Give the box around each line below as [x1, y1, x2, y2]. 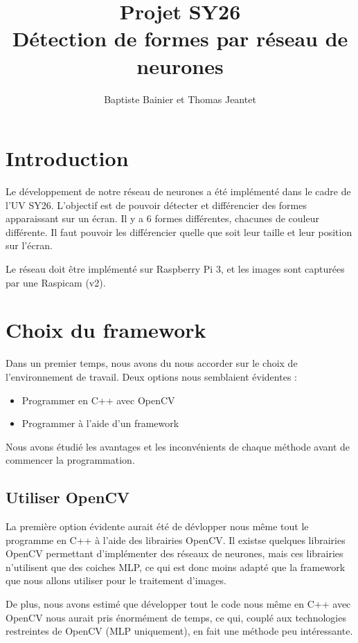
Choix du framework [6, 316, 206, 344]
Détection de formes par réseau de [12, 24, 348, 53]
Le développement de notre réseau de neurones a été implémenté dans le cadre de [6, 184, 351, 199]
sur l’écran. [6, 238, 53, 253]
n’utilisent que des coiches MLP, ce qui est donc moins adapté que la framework [6, 559, 346, 574]
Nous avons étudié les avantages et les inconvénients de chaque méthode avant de [6, 439, 350, 453]
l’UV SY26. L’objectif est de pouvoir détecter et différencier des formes [6, 197, 307, 212]
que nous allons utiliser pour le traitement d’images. [6, 573, 226, 588]
